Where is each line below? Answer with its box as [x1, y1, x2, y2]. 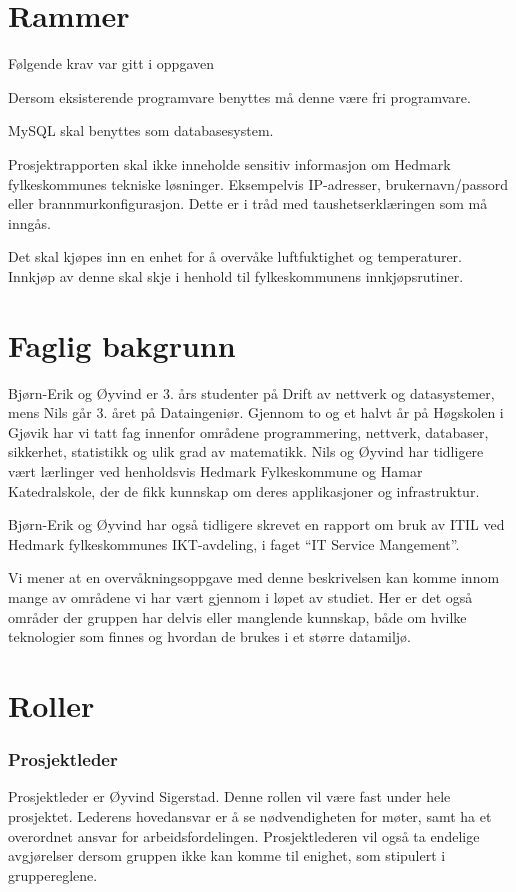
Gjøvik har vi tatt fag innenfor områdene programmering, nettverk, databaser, [8, 421, 489, 442]
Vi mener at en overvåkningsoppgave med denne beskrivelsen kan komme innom [8, 567, 500, 588]
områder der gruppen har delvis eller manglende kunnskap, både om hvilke [8, 606, 467, 627]
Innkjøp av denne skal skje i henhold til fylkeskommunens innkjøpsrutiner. [8, 265, 464, 286]
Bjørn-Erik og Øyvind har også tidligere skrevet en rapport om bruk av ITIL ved [8, 514, 505, 535]
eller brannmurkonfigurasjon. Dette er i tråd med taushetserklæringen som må [8, 193, 488, 214]
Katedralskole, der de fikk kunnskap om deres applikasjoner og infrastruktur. [8, 480, 480, 501]
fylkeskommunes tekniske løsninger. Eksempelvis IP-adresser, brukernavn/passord [8, 173, 508, 194]
